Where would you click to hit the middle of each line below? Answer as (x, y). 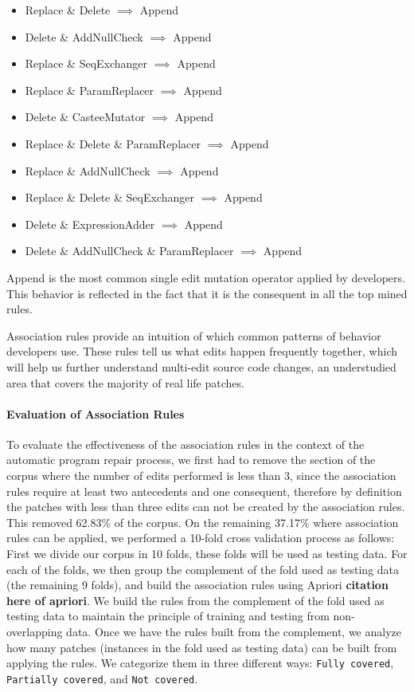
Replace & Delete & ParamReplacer (113, 143)
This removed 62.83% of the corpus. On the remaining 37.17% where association (203, 522)
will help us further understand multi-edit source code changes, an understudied (201, 366)
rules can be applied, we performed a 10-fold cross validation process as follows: (201, 538)
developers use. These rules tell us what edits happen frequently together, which (202, 351)
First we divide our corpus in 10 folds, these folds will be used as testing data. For (207, 554)
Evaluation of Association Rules (96, 413)
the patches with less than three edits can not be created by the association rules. (206, 507)
